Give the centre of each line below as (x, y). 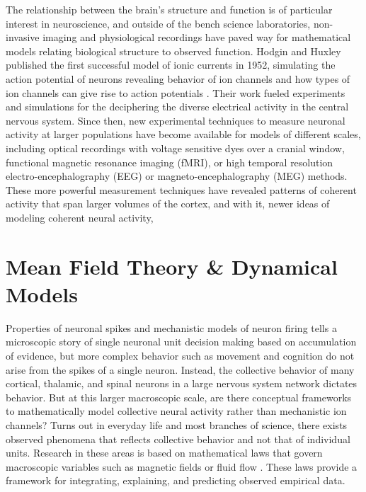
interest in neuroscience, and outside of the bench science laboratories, (158, 23)
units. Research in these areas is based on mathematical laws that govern (164, 453)
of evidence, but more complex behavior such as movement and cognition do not (180, 355)
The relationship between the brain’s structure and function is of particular (169, 9)
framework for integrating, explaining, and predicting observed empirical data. (176, 480)
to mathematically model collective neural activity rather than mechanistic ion (176, 411)
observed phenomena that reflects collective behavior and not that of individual (178, 439)
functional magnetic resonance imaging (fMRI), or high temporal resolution (170, 162)
